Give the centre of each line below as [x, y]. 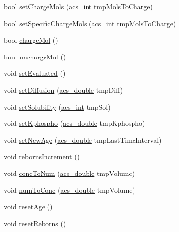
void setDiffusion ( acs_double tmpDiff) [64, 89]
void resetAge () [28, 206]
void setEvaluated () [35, 73]
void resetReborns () [35, 223]
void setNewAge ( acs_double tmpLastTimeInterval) [83, 140]
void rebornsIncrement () [42, 156]
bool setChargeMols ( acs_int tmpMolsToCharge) [79, 6]
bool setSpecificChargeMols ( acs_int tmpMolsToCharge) [90, 23]
